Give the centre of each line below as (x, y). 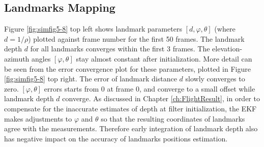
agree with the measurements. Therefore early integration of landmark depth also (131, 128)
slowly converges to (215, 79)
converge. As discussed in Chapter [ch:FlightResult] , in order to (161, 98)
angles (41, 58)
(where (225, 29)
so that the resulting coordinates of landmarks (173, 118)
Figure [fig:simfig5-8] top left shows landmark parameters (93, 29)
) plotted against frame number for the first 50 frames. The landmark (136, 38)
